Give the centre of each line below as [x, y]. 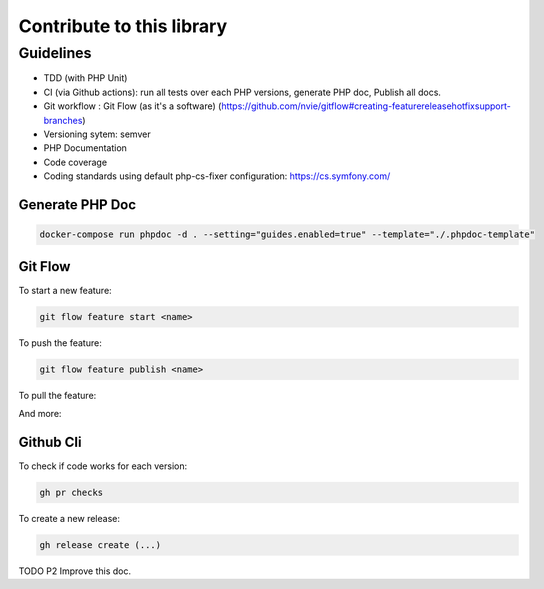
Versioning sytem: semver [97, 134]
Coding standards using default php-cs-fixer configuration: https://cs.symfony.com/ [217, 176]
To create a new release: [69, 518]
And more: [40, 413]
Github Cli [50, 441]
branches [63, 120]
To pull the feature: [57, 395]
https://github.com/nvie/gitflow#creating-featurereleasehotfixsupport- [366, 106]
